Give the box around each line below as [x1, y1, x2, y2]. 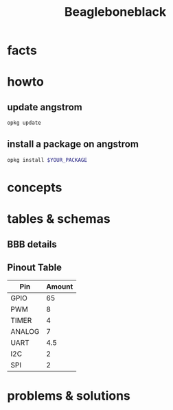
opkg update [7, 119, 41, 127]
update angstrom [7, 101, 82, 113]
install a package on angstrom [7, 138, 139, 150]
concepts [7, 180, 62, 195]
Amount [45, 282, 73, 291]
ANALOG [10, 327, 40, 337]
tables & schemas [7, 211, 111, 227]
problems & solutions [7, 388, 130, 403]
